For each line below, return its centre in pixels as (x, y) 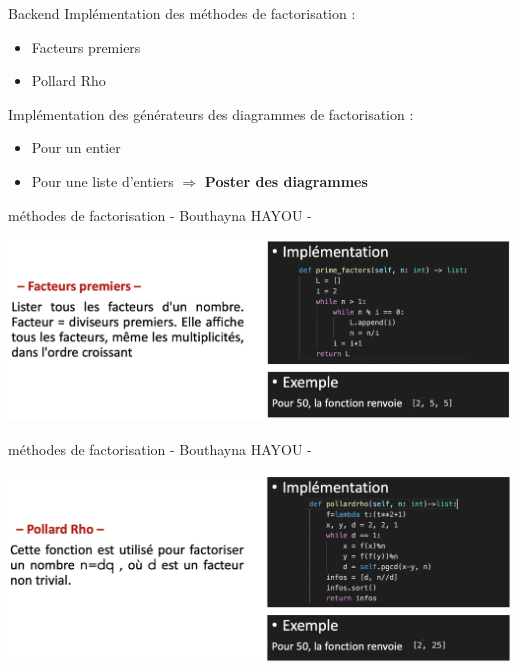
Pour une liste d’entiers (102, 180)
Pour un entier (76, 147)
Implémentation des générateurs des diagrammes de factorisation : (211, 113)
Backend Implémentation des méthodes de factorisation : (182, 13)
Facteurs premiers (86, 46)
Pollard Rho (68, 80)
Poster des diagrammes (286, 180)
